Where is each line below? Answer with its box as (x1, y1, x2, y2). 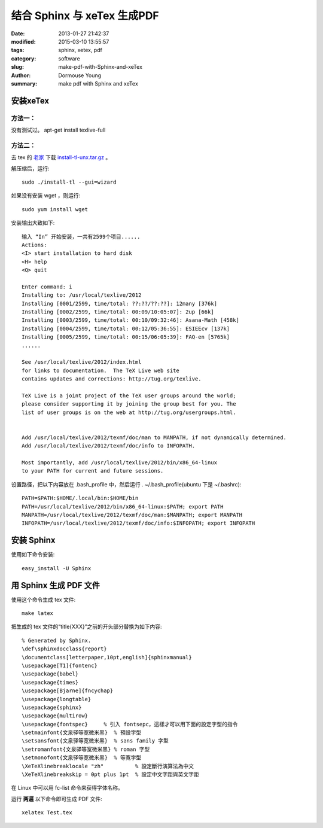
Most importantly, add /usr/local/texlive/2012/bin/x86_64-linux (22, 459, 218, 466)
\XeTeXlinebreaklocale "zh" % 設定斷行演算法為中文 (22, 763, 194, 769)
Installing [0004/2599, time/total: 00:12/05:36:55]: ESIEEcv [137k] (22, 325, 230, 332)
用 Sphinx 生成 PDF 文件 (11, 580, 100, 590)
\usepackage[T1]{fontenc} (22, 662, 98, 669)
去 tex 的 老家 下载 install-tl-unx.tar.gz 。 (11, 154, 111, 161)
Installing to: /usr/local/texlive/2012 (22, 292, 142, 299)
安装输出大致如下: (11, 219, 55, 227)
